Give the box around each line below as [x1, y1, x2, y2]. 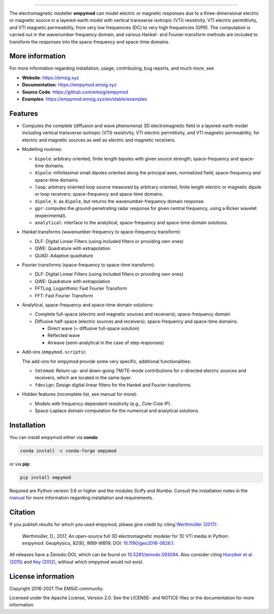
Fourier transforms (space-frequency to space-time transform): [22, 262, 155, 268]
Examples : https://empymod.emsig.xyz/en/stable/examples [22, 96, 147, 102]
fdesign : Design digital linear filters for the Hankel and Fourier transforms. [35, 382, 192, 388]
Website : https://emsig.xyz [22, 74, 79, 81]
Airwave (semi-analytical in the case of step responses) [47, 340, 164, 346]
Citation [9, 508, 36, 517]
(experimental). [35, 212, 67, 219]
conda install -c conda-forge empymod [20, 448, 117, 453]
